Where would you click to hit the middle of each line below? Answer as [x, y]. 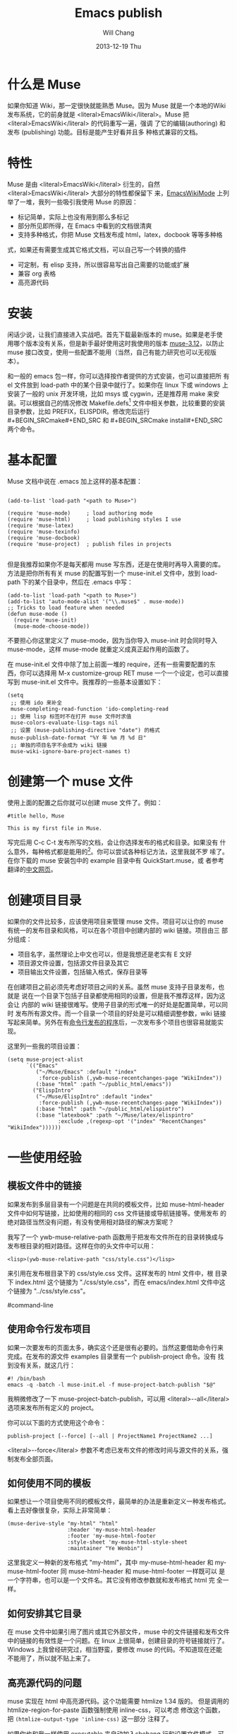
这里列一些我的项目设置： [44, 1046]
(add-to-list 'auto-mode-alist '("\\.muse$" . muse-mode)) [96, 602]
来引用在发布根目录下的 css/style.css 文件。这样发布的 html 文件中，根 [110, 1273]
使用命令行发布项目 [49, 1329]
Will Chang [119, 33]
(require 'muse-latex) [41, 526]
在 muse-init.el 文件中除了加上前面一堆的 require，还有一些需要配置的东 [112, 664]
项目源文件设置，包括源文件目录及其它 [73, 962]
